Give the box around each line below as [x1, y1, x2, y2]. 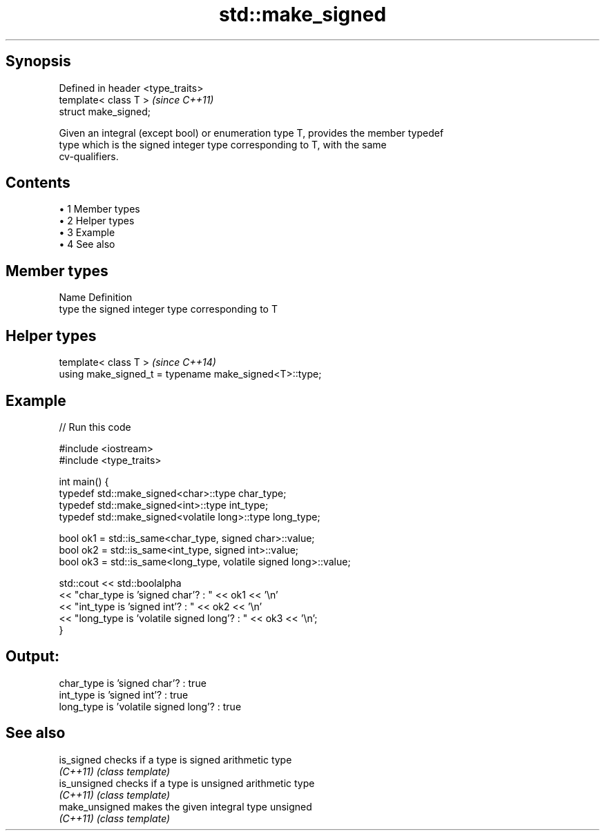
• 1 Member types [59, 203, 140, 215]
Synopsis [6, 52, 71, 70]
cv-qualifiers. [59, 150, 119, 162]
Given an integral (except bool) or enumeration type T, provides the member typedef [59, 126, 444, 139]
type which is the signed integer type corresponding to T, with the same [59, 138, 387, 150]
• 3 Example [59, 226, 115, 239]
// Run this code [59, 420, 131, 433]
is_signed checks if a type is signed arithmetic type [59, 753, 292, 766]
